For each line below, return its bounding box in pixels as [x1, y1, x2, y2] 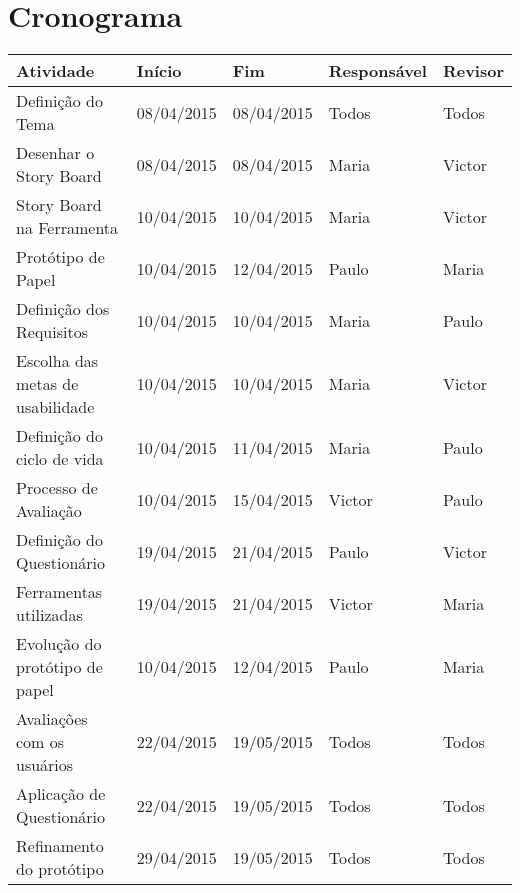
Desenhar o [16, 141, 95, 165]
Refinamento [16, 834, 104, 858]
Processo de [16, 476, 98, 500]
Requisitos [16, 320, 88, 344]
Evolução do [16, 632, 102, 656]
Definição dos [16, 297, 110, 321]
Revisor [442, 59, 504, 83]
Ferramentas [16, 580, 103, 604]
